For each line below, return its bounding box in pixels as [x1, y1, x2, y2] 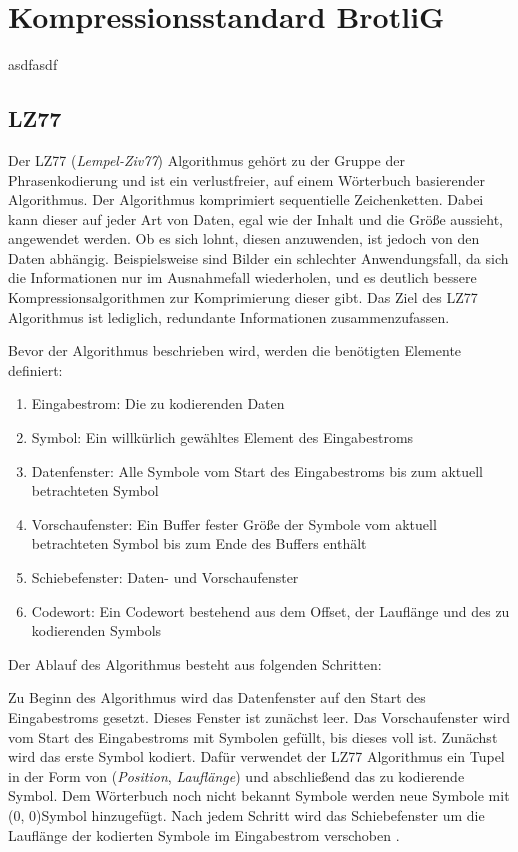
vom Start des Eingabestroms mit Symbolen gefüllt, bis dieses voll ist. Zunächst [8, 726, 498, 747]
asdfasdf [8, 54, 58, 75]
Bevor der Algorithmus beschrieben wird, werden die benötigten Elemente [8, 340, 462, 361]
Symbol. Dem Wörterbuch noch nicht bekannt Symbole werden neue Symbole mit [8, 785, 510, 806]
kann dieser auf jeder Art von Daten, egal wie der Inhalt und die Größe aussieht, [8, 208, 504, 229]
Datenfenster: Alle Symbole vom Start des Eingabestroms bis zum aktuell [31, 460, 484, 481]
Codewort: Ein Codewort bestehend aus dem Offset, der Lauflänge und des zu [31, 600, 510, 621]
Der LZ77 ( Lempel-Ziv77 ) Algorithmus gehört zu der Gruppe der [8, 149, 405, 170]
